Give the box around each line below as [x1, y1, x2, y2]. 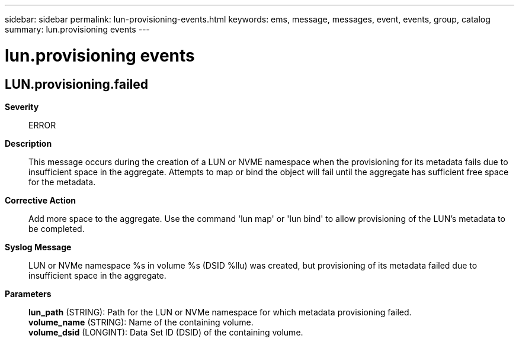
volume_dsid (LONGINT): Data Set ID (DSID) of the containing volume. [28, 327, 303, 337]
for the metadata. [28, 176, 96, 187]
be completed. [28, 223, 85, 234]
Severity [5, 101, 39, 112]
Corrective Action [5, 195, 76, 205]
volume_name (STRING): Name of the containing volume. [28, 317, 254, 327]
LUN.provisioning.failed [5, 76, 149, 92]
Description [5, 138, 52, 149]
